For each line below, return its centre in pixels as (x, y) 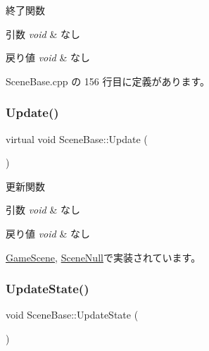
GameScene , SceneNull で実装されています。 (103, 257)
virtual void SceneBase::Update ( (77, 138)
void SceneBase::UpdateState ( (72, 315)
